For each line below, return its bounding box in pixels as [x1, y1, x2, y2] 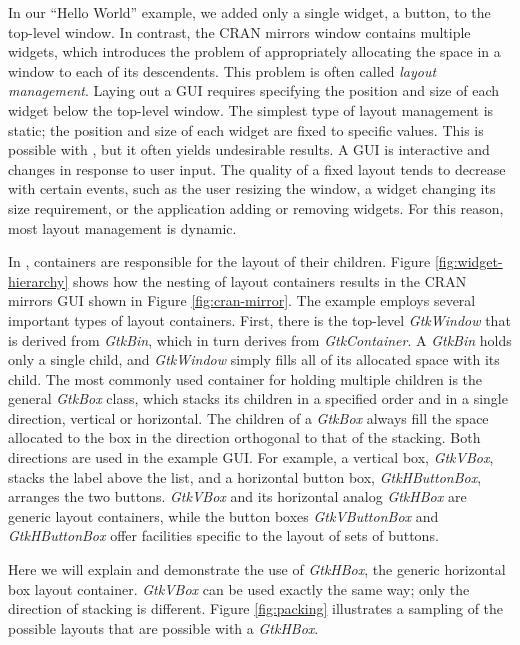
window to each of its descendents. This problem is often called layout [8, 60, 437, 81]
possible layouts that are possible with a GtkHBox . [8, 617, 319, 638]
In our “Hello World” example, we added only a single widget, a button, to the [8, 2, 491, 22]
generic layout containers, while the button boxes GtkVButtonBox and [8, 505, 439, 526]
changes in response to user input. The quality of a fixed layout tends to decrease [8, 158, 506, 179]
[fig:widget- [434, 251, 503, 272]
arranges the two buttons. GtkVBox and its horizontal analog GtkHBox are [8, 486, 467, 507]
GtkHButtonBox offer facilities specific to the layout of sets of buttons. [8, 525, 439, 546]
